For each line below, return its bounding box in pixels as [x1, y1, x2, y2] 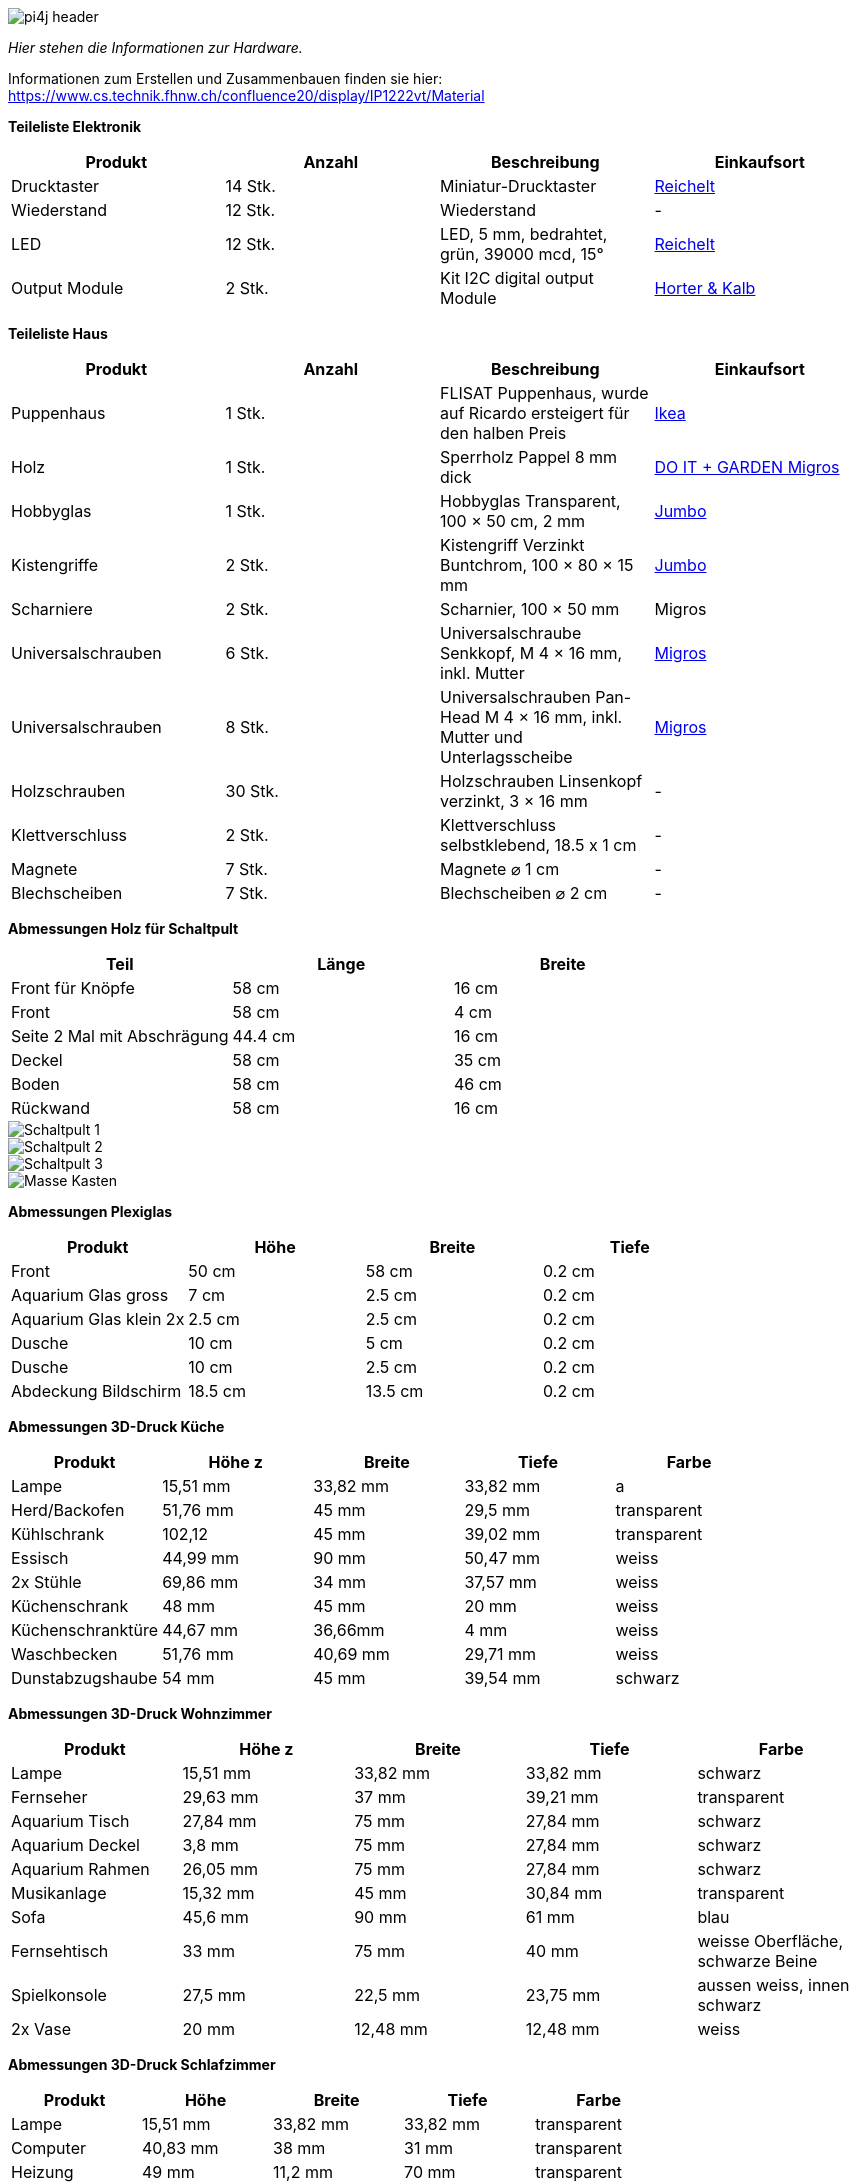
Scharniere [11, 599, 93, 619]
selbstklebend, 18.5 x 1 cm [440, 835, 637, 855]
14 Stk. [225, 176, 276, 196]
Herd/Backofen [11, 1500, 125, 1520]
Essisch [11, 1548, 69, 1568]
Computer [11, 2138, 86, 2158]
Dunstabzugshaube [11, 1668, 158, 1688]
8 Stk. [225, 717, 269, 737]
